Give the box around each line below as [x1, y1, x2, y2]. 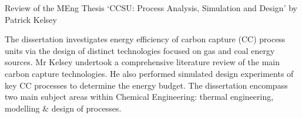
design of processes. [51, 102, 122, 114]
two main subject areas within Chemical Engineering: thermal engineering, [5, 90, 274, 103]
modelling [5, 102, 40, 114]
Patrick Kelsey [5, 13, 57, 25]
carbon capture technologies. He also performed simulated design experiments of [5, 67, 294, 79]
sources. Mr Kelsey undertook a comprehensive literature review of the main [5, 56, 280, 68]
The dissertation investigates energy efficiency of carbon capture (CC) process [5, 33, 286, 45]
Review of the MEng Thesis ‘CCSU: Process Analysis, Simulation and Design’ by [5, 2, 297, 14]
